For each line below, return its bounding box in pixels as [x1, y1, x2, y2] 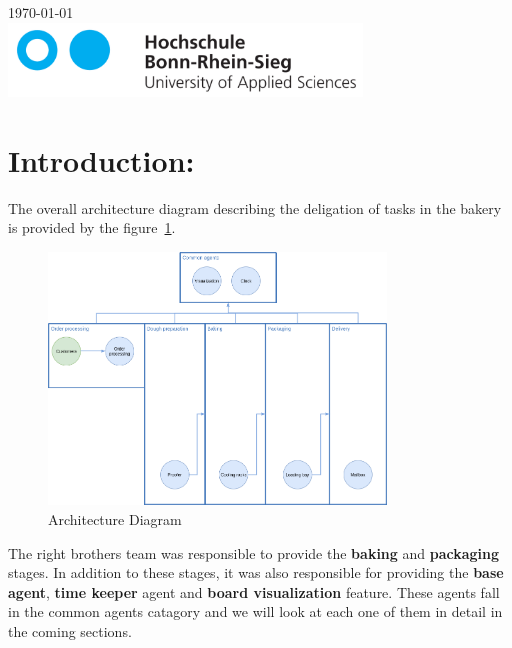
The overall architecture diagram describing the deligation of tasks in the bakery [8, 197, 502, 218]
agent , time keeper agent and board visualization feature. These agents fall [8, 581, 500, 602]
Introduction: [8, 139, 195, 180]
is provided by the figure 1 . [8, 217, 176, 238]
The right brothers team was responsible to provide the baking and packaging [8, 542, 500, 563]
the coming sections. [8, 621, 132, 642]
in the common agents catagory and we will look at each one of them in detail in [8, 601, 503, 622]
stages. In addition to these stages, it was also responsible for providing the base [8, 562, 504, 583]
